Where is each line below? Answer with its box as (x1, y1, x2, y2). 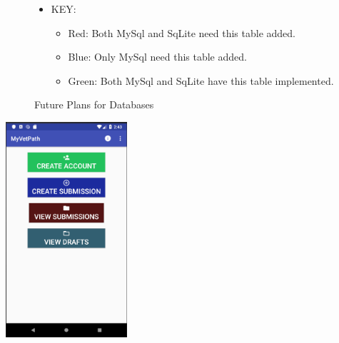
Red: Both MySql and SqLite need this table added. (68, 25, 296, 40)
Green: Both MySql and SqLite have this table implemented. (68, 73, 334, 88)
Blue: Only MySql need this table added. (68, 49, 247, 64)
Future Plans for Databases (34, 97, 154, 112)
